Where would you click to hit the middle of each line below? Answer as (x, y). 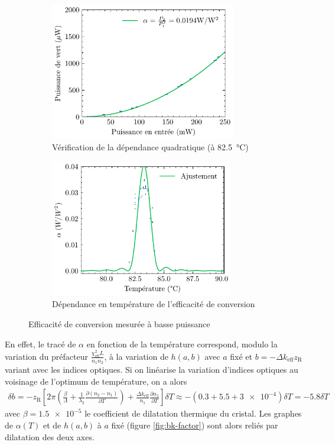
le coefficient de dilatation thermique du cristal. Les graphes (193, 413)
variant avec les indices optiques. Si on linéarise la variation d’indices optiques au (152, 370)
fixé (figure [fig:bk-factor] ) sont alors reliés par (195, 425)
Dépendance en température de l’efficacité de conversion (154, 304)
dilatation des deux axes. (50, 436)
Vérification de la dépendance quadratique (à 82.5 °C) (150, 147)
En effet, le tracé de (40, 344)
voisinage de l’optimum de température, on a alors (96, 381)
